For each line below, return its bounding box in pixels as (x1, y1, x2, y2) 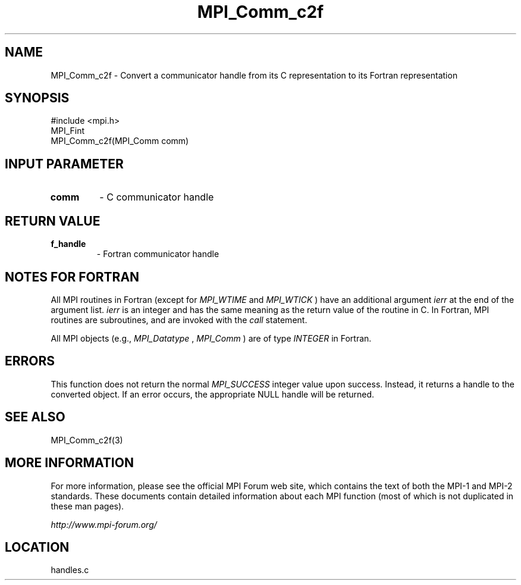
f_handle (51, 239, 86, 249)
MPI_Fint (51, 126, 85, 136)
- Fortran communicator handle (96, 249, 219, 259)
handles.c (51, 565, 89, 575)
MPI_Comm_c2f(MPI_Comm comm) (51, 136, 189, 146)
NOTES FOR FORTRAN (5, 269, 140, 284)
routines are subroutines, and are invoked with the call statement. (51, 314, 307, 325)
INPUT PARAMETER (5, 156, 124, 171)
